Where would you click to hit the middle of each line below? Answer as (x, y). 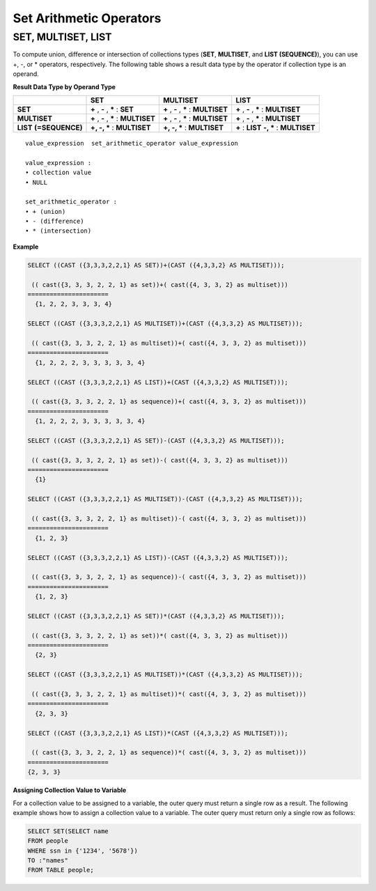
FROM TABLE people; (61, 870)
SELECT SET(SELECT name (68, 831)
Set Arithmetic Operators (87, 18)
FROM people (48, 841)
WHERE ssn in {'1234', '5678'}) (83, 851)
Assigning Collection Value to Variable (70, 790)
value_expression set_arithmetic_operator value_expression (132, 143)
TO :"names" (48, 861)
